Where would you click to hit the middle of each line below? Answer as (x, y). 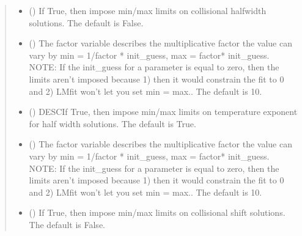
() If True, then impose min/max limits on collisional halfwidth (148, 10)
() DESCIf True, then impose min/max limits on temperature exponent (163, 112)
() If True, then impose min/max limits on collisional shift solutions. (157, 212)
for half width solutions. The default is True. (112, 123)
